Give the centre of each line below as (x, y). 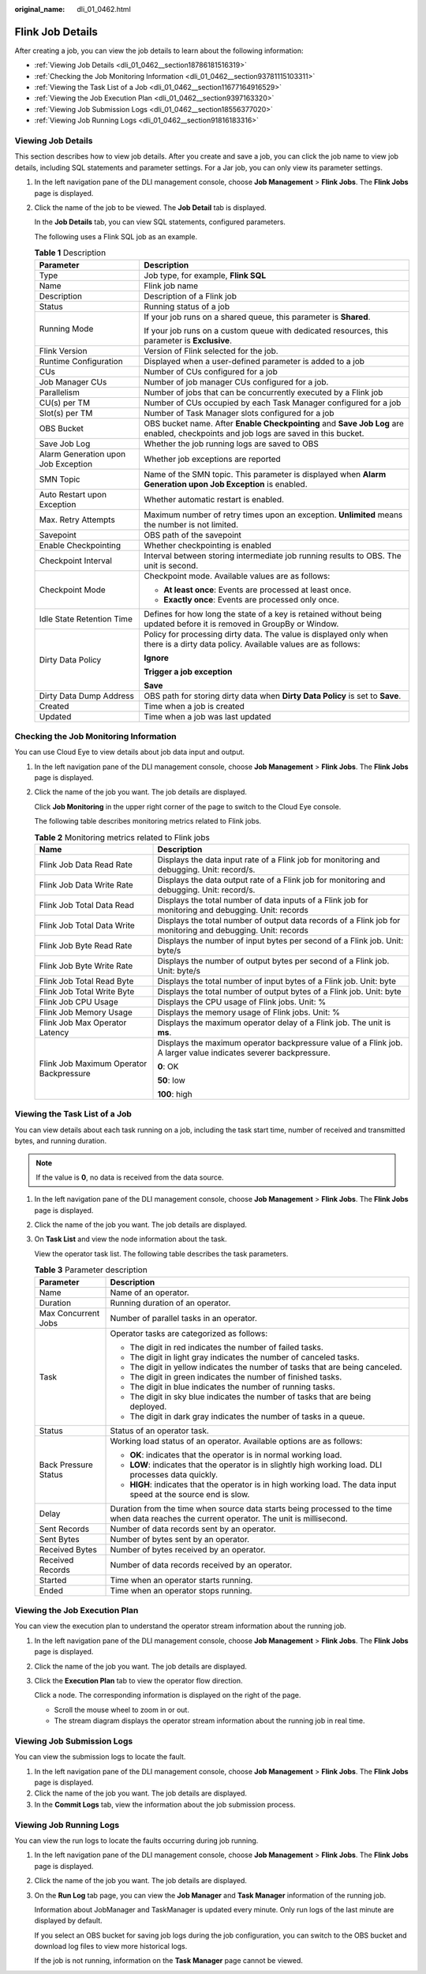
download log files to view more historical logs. (111, 1946)
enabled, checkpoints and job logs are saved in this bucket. (254, 433)
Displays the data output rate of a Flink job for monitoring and (271, 880)
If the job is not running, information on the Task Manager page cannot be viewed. (169, 1961)
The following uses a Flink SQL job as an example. (116, 236)
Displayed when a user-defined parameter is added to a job (254, 361)
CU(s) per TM (65, 403)
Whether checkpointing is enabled (207, 545)
